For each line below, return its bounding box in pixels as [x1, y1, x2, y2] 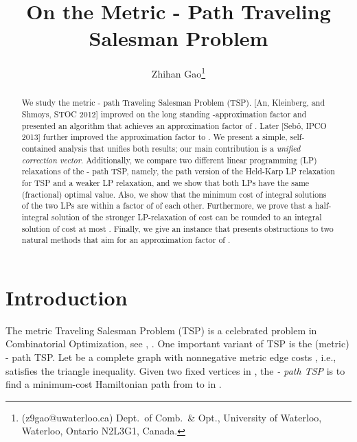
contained [21, 142, 56, 154]
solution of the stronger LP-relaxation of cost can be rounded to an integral [51, 211, 322, 222]
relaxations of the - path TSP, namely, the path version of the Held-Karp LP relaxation [21, 165, 335, 177]
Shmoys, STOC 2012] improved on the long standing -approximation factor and [21, 108, 307, 120]
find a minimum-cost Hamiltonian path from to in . [5, 377, 222, 391]
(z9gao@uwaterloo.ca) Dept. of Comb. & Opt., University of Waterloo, [21, 410, 322, 424]
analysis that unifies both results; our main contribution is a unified [58, 142, 301, 154]
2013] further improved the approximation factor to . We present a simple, [21, 131, 288, 143]
